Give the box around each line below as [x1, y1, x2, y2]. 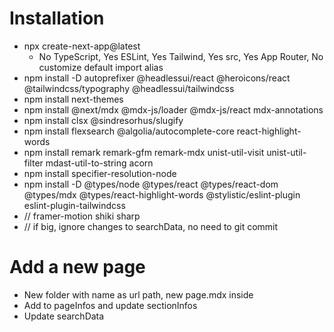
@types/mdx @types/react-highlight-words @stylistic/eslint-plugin [23, 188, 301, 201]
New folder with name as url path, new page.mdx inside [23, 288, 254, 301]
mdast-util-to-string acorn [45, 157, 154, 169]
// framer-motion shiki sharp [23, 210, 141, 222]
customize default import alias [38, 61, 164, 73]
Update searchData [23, 310, 105, 322]
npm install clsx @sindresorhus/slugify [23, 114, 184, 126]
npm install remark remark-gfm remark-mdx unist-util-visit [23, 146, 265, 158]
